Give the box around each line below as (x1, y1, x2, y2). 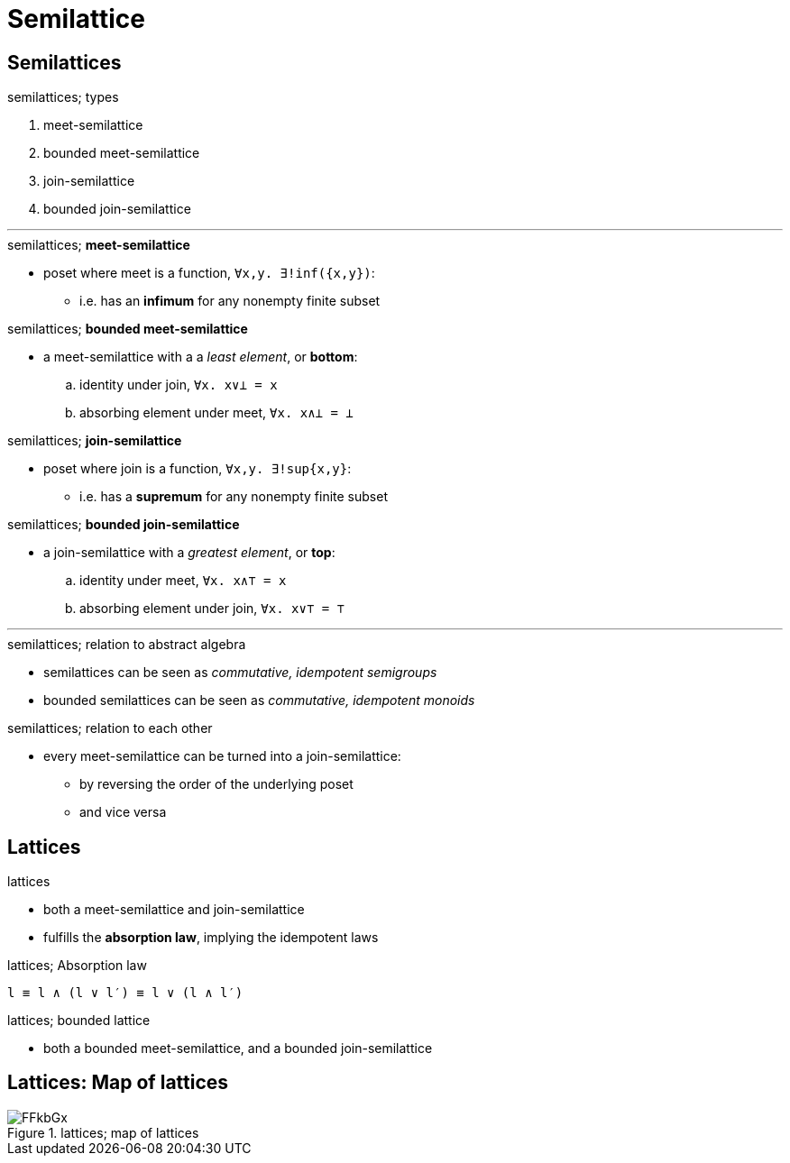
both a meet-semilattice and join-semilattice (43, 902, 305, 918)
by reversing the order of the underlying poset (79, 776, 354, 792)
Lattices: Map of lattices (7, 1071, 229, 1094)
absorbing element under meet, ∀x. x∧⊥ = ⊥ (79, 405, 354, 421)
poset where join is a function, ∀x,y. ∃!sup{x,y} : (43, 461, 352, 477)
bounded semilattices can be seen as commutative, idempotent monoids (43, 692, 475, 709)
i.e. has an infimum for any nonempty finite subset (79, 293, 381, 309)
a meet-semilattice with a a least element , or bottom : (43, 349, 358, 365)
